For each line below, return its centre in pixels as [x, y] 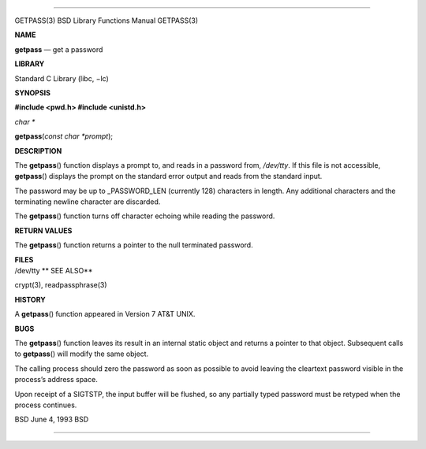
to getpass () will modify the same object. [82, 354]
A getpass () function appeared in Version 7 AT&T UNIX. [105, 314]
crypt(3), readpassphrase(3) [61, 285]
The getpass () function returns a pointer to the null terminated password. [134, 245]
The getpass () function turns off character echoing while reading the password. [145, 216]
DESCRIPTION [38, 150]
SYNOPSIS [33, 93]
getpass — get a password [59, 49]
